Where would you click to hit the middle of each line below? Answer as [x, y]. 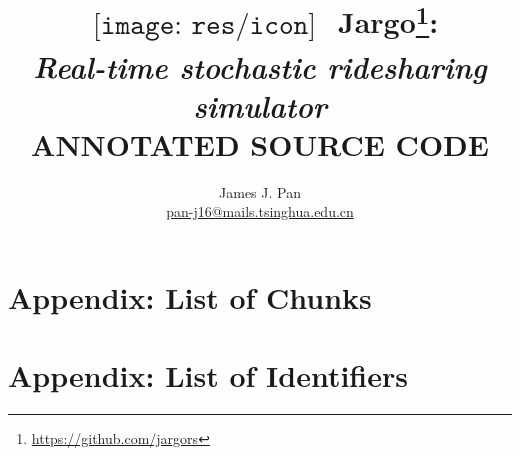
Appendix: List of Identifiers [208, 375]
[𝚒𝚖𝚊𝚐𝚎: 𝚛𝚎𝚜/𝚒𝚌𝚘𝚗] [205, 24]
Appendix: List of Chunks [190, 297]
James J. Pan [260, 191]
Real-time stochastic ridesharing [260, 66]
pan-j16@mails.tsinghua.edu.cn [260, 211]
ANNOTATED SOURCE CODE [260, 143]
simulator [260, 105]
